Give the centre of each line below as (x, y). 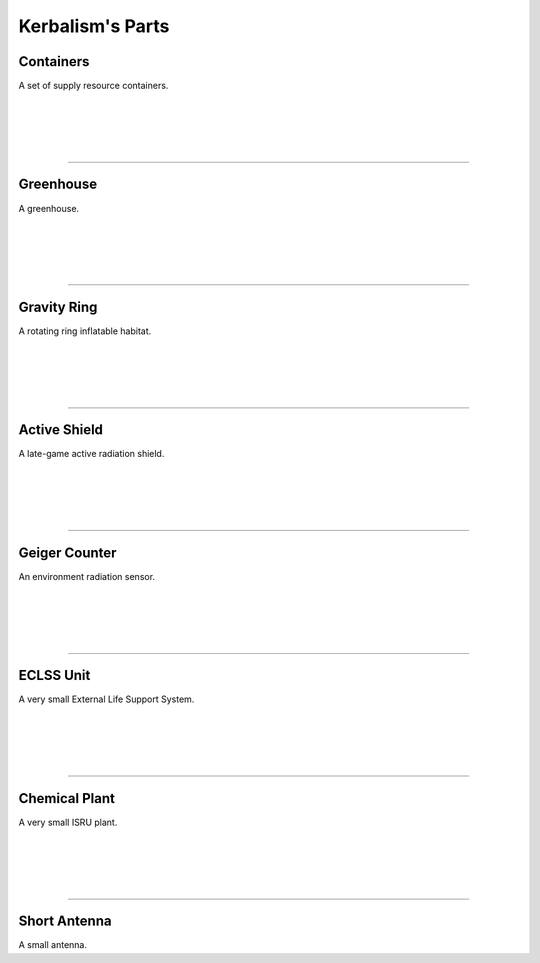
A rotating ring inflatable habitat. (85, 331)
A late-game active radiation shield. (91, 454)
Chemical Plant (66, 798)
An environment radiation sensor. (86, 576)
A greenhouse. (49, 208)
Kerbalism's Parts (94, 26)
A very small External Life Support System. (106, 699)
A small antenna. (53, 945)
